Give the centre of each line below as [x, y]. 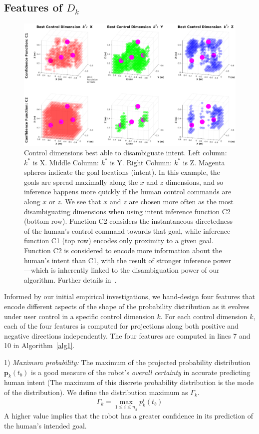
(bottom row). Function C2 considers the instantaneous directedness [129, 221]
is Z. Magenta [204, 162]
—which [36, 270]
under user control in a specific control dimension [79, 316]
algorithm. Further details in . [70, 279]
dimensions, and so [194, 182]
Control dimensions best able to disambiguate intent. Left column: [126, 153]
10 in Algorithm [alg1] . [39, 345]
